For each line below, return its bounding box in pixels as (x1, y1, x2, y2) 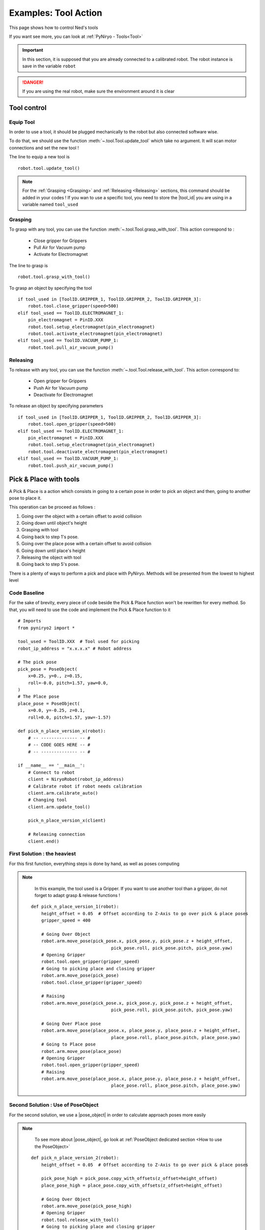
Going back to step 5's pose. (21, 561, 79, 567)
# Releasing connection (27, 831, 85, 837)
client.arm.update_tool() (27, 804, 91, 809)
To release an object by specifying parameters (9, 403, 103, 409)
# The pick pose (18, 659, 57, 665)
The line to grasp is (9, 262, 48, 268)
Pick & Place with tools (9, 475, 80, 484)
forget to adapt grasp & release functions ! (34, 892, 120, 898)
